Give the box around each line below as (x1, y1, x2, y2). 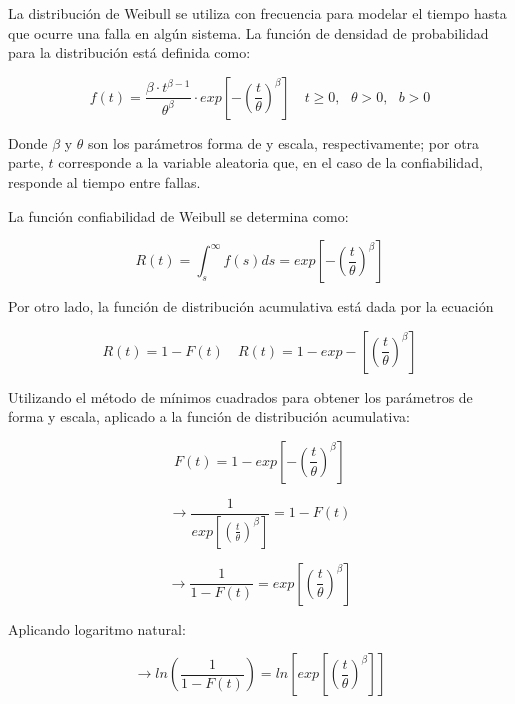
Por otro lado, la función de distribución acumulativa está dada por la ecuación (8, 296, 494, 317)
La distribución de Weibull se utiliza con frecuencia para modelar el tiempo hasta (8, 3, 507, 23)
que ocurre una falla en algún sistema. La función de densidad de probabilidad (8, 22, 489, 43)
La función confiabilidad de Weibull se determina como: (8, 205, 349, 226)
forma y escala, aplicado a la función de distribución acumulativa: (8, 406, 410, 427)
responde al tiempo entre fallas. (8, 171, 201, 192)
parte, (8, 152, 44, 173)
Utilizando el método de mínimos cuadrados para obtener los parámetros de (8, 386, 473, 407)
